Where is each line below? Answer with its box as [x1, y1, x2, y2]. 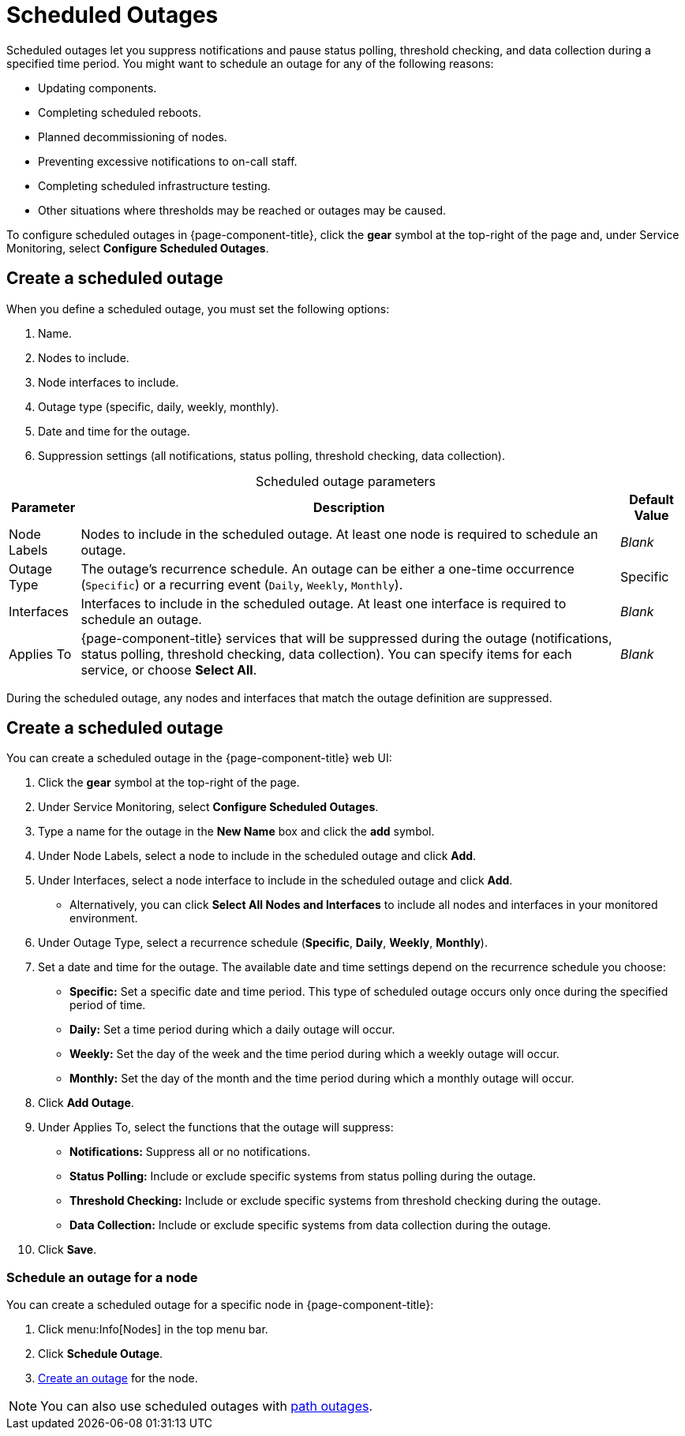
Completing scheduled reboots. [38, 105, 201, 119]
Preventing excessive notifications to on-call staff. [38, 154, 298, 168]
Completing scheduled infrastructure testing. [38, 178, 271, 193]
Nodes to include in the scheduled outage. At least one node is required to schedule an [80, 525, 598, 542]
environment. [69, 911, 138, 926]
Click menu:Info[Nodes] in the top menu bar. [38, 1322, 268, 1337]
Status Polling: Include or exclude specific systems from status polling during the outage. [69, 1169, 537, 1184]
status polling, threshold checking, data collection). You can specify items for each [80, 645, 572, 662]
